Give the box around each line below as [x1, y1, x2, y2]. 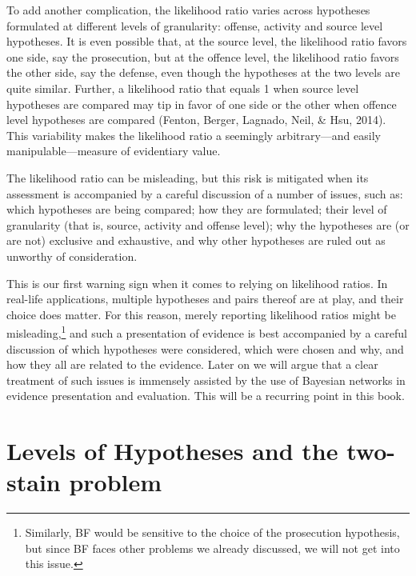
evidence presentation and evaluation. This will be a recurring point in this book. [6, 387, 405, 404]
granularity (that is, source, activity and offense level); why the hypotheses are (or [6, 216, 410, 233]
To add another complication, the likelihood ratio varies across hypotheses [6, 2, 370, 18]
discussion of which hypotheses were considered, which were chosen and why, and [6, 340, 404, 357]
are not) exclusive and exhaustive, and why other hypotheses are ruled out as [6, 232, 386, 249]
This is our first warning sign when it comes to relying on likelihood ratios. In [6, 274, 388, 291]
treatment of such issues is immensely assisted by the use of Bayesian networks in [6, 371, 406, 388]
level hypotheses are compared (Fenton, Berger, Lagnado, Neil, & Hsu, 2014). [6, 111, 386, 128]
